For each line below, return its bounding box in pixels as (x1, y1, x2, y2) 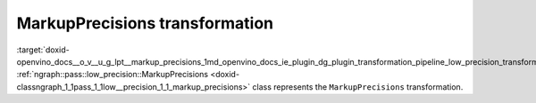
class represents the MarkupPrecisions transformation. (252, 81, 464, 92)
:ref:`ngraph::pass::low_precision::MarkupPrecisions (16, 69, 209, 80)
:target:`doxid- (16, 44, 71, 55)
